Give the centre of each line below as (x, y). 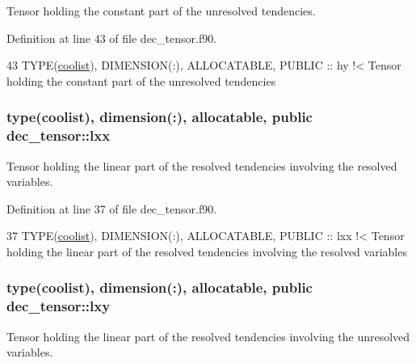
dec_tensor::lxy (59, 306)
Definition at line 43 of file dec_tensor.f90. (112, 38)
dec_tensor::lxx (59, 135)
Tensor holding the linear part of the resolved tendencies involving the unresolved (208, 336)
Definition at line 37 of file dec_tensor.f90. (112, 208)
